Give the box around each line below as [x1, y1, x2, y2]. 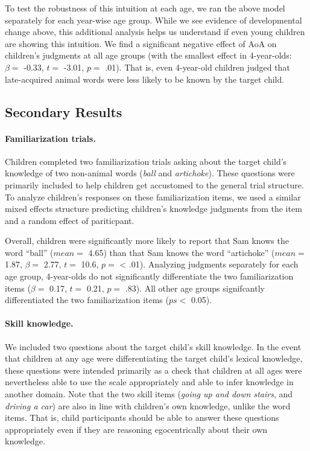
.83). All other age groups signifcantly [125, 281, 265, 294]
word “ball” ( [5, 246, 54, 258]
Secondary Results [5, 102, 122, 121]
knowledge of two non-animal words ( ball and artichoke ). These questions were [5, 167, 295, 179]
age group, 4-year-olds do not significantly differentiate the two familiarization [5, 270, 294, 283]
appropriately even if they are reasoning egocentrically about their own [5, 423, 268, 435]
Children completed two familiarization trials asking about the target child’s [5, 155, 287, 167]
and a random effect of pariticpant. [5, 214, 134, 226]
